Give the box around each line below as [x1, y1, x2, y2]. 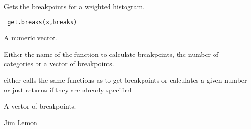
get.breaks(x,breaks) [7, 18, 77, 26]
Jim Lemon [4, 117, 37, 127]
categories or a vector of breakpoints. [4, 58, 114, 69]
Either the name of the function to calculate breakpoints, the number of [4, 49, 219, 59]
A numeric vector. [4, 33, 57, 43]
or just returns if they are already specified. [4, 84, 134, 94]
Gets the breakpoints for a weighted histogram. [4, 1, 145, 11]
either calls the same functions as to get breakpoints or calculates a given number [4, 75, 247, 85]
